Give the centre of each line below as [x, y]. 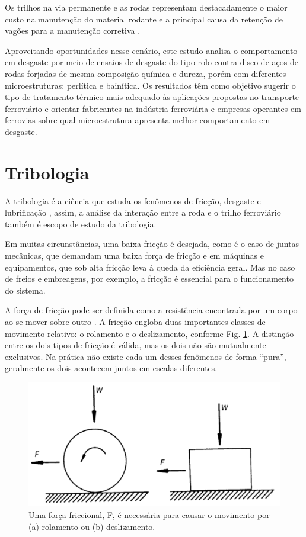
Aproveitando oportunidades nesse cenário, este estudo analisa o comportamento [151, 50]
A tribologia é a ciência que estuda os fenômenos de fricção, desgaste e [133, 200]
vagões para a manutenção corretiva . [73, 30]
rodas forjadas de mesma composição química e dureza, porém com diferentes [146, 73]
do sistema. [25, 290]
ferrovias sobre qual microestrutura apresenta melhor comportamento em [138, 120]
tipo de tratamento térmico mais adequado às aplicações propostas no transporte [152, 97]
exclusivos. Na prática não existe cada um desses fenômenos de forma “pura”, [146, 356]
